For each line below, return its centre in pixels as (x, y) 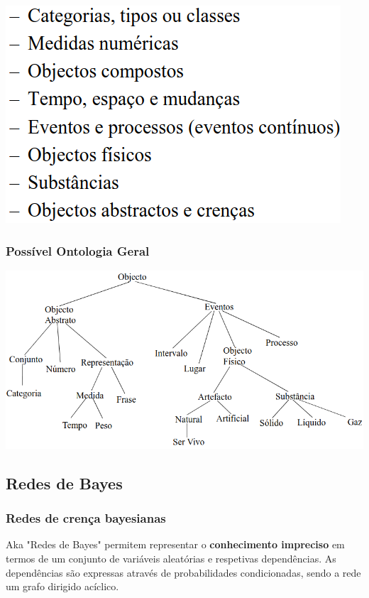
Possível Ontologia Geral (78, 250)
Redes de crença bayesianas (86, 518)
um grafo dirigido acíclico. (62, 586)
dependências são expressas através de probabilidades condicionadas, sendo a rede (183, 572)
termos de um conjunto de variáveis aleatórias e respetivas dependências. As (171, 559)
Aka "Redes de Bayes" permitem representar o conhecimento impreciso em (175, 544)
